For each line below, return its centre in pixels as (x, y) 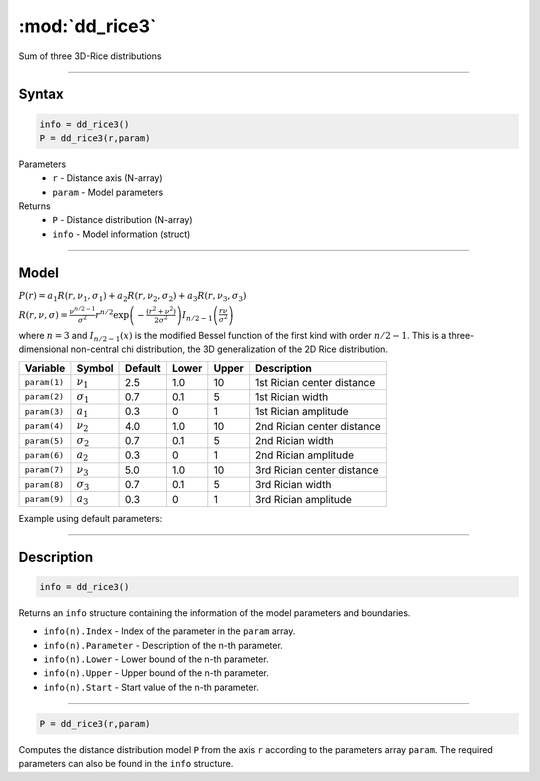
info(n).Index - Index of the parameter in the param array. (169, 631)
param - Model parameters (108, 192)
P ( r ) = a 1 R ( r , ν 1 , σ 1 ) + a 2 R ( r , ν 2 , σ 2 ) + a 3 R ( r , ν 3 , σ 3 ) (132, 297)
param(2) (44, 396)
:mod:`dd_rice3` (87, 26)
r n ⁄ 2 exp (112, 313)
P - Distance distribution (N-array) (123, 220)
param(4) (44, 426)
